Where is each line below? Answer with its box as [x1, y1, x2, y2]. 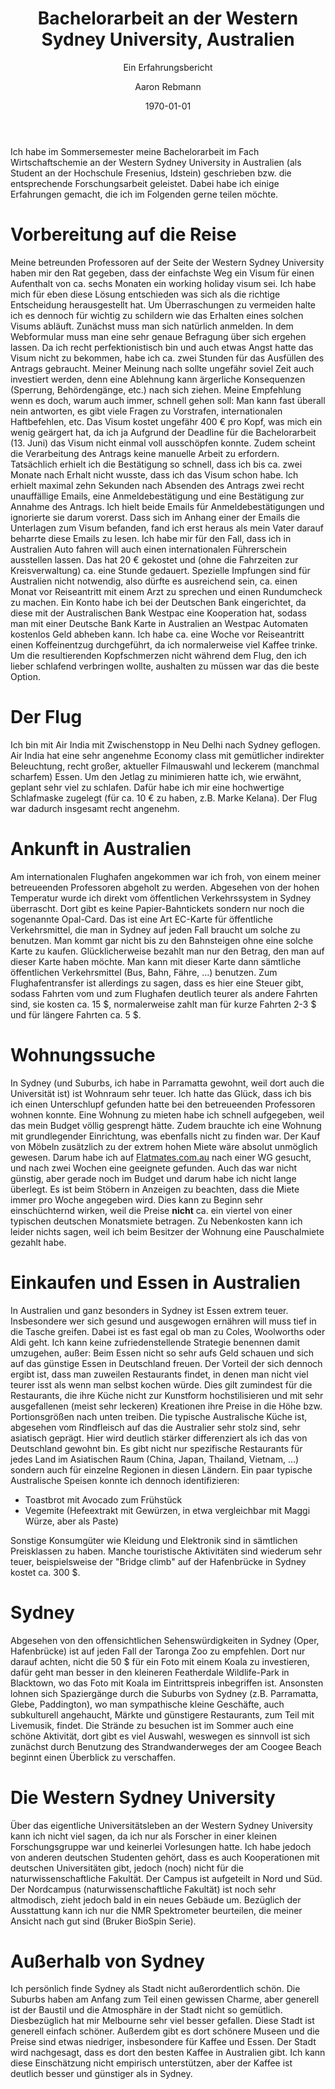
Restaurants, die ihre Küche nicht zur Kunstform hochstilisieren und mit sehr [10, 1389, 324, 1401]
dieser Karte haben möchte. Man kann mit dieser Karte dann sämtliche [10, 955, 302, 967]
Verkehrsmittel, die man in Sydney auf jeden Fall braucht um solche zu [10, 923, 301, 936]
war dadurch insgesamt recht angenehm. [10, 802, 180, 814]
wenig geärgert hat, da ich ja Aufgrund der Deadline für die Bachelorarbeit [10, 426, 317, 438]
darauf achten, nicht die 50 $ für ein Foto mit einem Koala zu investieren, [10, 1655, 310, 1667]
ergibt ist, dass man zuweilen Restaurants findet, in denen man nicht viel [10, 1368, 309, 1380]
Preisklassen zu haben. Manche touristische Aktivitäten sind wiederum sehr [10, 1545, 323, 1557]
